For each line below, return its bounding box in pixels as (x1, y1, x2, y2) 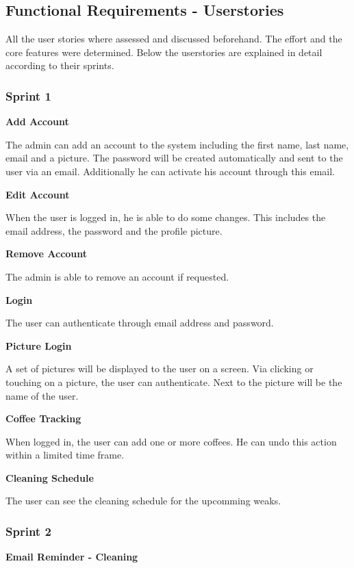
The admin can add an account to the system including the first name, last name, (5, 137, 349, 151)
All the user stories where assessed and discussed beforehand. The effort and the (5, 31, 342, 46)
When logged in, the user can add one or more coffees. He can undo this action (5, 434, 337, 448)
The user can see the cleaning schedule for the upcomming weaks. (5, 493, 281, 508)
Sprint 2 (5, 523, 51, 539)
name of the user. (5, 388, 79, 402)
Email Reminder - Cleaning (5, 550, 138, 564)
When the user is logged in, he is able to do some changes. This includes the (5, 210, 326, 224)
